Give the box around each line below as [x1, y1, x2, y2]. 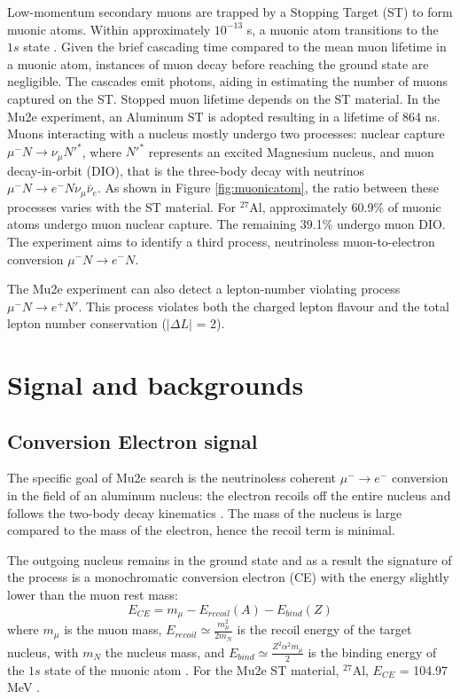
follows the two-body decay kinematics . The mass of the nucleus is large [7, 503, 402, 522]
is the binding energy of [308, 642, 437, 661]
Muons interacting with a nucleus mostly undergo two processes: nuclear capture [7, 124, 445, 143]
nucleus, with [7, 642, 79, 661]
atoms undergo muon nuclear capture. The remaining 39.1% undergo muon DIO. [7, 215, 446, 233]
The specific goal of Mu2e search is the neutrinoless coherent [7, 468, 337, 487]
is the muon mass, [64, 620, 162, 639]
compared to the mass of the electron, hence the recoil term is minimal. [7, 521, 395, 539]
